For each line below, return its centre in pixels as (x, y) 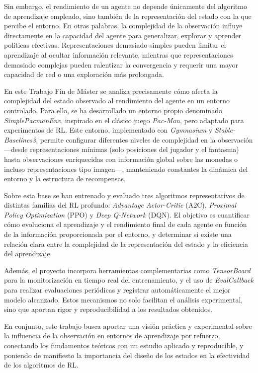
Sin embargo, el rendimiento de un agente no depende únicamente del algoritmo (126, 6)
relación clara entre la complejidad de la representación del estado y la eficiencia (126, 244)
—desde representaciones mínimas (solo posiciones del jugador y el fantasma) (122, 149)
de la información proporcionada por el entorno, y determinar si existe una (118, 234)
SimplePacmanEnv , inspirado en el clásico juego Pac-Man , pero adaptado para (124, 120)
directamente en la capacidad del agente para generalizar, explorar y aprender (123, 35)
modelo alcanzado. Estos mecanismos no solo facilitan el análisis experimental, (124, 299)
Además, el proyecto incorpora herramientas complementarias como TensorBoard (127, 270)
